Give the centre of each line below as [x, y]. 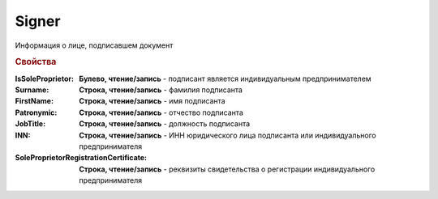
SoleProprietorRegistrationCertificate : [81, 158]
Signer [38, 21]
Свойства [36, 62]
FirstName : [34, 101]
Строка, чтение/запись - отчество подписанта [161, 112]
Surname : [32, 90]
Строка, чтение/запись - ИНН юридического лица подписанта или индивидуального [228, 135]
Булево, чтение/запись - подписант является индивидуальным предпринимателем [225, 78]
